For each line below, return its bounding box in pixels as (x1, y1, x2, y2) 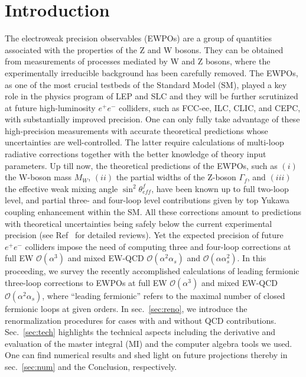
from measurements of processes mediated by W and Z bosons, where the (5, 55, 271, 67)
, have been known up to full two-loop (151, 182, 289, 194)
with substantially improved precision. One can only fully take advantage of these (5, 113, 300, 125)
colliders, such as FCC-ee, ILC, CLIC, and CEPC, (118, 101, 301, 113)
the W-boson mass (5, 171, 71, 183)
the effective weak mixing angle (5, 182, 118, 194)
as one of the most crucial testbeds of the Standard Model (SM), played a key (5, 78, 287, 90)
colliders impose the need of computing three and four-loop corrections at (25, 240, 291, 252)
